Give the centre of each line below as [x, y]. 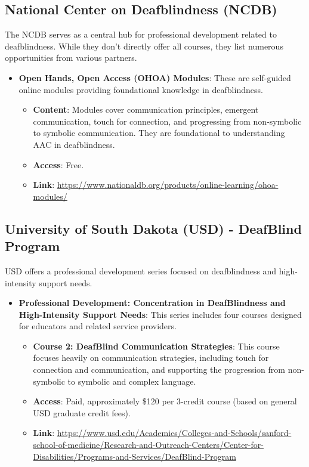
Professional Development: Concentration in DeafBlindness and [152, 303]
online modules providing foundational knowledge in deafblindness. [141, 89]
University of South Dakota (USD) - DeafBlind [153, 228]
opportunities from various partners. [71, 58]
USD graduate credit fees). [82, 412]
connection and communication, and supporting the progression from [159, 369]
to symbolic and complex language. [132, 381]
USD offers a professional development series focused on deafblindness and [141, 270]
